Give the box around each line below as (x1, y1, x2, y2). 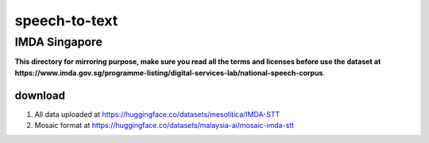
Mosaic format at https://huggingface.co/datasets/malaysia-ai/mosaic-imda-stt (34, 121, 294, 130)
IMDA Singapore (14, 35, 102, 49)
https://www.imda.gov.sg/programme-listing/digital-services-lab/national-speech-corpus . (14, 68, 326, 77)
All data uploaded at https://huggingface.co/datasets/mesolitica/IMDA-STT (34, 109, 280, 119)
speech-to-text (14, 12, 118, 29)
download (14, 88, 65, 102)
